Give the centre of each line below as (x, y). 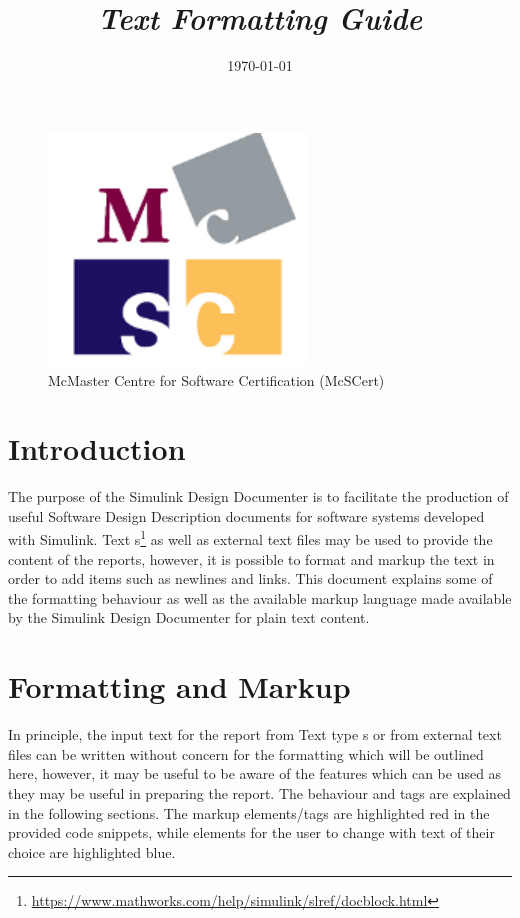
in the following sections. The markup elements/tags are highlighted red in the (249, 812)
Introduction (97, 448)
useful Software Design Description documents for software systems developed (246, 515)
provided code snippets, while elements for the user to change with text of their (251, 832)
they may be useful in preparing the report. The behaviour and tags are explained (259, 792)
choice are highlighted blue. (92, 851)
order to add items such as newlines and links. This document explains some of (250, 578)
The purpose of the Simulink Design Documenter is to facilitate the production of (258, 496)
